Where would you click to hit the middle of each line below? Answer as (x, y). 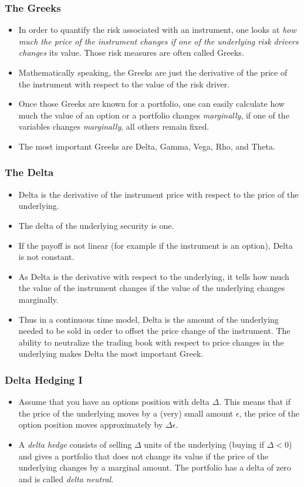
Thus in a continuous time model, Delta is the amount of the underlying (148, 319)
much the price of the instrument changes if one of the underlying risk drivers (158, 41)
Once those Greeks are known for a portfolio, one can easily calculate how (151, 104)
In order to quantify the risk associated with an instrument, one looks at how (157, 30)
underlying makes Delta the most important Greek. (111, 354)
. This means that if (255, 402)
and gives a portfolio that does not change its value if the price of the (143, 456)
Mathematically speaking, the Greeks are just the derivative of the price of (153, 72)
